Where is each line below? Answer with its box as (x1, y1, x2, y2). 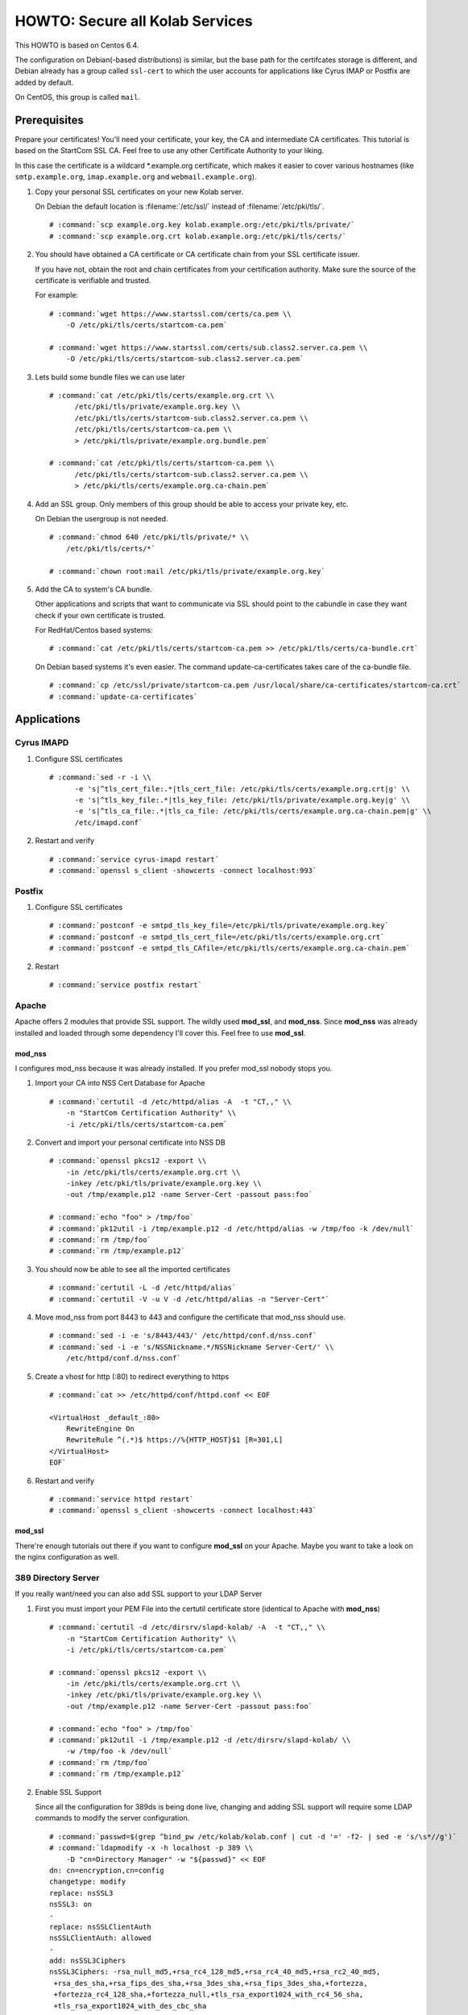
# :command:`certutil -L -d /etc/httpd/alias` (49, 1283, 237, 1293)
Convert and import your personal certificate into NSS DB (35, 1137, 226, 1147)
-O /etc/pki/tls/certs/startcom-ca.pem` (65, 321, 229, 330)
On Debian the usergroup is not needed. (35, 513, 168, 523)
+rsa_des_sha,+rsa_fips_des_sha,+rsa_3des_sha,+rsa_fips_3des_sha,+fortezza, (53, 1979, 368, 1988)
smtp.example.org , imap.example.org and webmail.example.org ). (14, 172, 257, 181)
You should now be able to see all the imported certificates (35, 1264, 231, 1273)
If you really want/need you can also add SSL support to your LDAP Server (14, 1589, 263, 1599)
